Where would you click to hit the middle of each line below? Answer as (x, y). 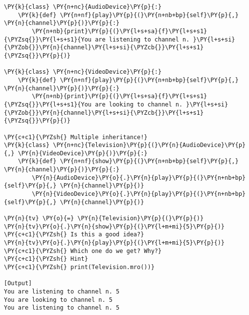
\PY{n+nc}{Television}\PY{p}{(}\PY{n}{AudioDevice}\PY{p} (149, 145)
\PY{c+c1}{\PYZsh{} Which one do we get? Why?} (83, 251)
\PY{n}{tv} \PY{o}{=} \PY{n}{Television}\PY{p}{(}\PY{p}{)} (104, 219)
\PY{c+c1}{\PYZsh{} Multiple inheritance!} (76, 137)
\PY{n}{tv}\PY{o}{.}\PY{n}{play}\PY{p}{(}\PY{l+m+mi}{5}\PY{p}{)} (114, 243)
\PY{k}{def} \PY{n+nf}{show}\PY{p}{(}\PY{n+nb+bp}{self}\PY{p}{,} (128, 161)
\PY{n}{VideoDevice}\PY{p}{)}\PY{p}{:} (83, 153)
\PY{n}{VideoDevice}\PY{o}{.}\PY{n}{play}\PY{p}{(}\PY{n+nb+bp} (139, 194)
